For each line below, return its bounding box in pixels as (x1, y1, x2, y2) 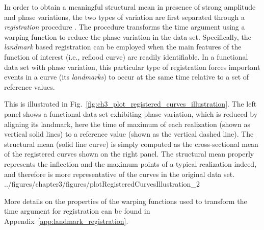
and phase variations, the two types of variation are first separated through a (4, 11, 245, 22)
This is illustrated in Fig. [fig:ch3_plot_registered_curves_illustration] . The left (4, 98, 257, 109)
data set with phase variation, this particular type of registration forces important (4, 61, 260, 72)
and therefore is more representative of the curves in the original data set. (4, 168, 235, 179)
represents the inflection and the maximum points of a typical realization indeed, (4, 158, 257, 169)
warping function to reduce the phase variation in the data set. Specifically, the (4, 31, 251, 42)
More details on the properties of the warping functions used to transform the (4, 195, 247, 206)
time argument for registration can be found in (4, 206, 150, 216)
